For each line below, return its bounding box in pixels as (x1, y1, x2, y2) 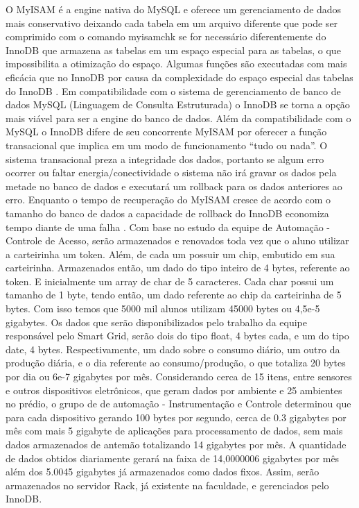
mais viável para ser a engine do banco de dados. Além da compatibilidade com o (6, 110, 351, 125)
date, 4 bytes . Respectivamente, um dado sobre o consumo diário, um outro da (6, 341, 340, 356)
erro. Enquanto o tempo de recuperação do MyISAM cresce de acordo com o (6, 192, 331, 207)
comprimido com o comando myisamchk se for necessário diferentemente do (6, 29, 326, 44)
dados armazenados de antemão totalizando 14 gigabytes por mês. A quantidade (6, 437, 347, 451)
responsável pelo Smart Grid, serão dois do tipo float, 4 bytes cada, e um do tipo (6, 328, 349, 343)
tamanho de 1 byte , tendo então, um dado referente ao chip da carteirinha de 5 (6, 287, 342, 302)
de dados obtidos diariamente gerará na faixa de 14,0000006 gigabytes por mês (6, 450, 340, 465)
